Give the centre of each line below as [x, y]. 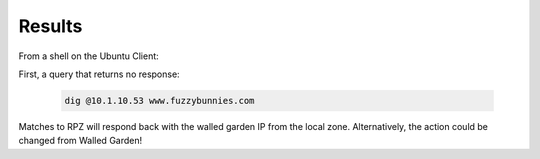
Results [50, 26]
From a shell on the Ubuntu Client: [88, 56]
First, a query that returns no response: [99, 74]
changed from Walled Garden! [80, 141]
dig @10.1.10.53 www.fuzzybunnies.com [159, 100]
